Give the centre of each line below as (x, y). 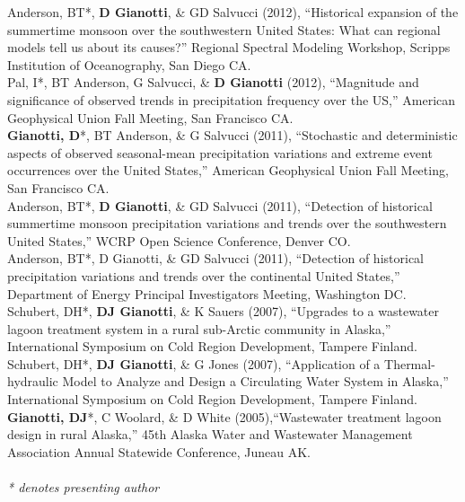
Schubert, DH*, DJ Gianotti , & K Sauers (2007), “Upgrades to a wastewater (224, 311)
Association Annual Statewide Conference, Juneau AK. (159, 451)
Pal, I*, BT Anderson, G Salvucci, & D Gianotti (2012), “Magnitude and (213, 82)
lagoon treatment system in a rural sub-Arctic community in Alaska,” (199, 328)
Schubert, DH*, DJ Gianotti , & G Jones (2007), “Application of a (194, 363)
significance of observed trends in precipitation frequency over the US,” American (232, 99)
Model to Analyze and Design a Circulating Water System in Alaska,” (255, 381)
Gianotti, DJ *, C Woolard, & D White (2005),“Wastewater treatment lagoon (224, 416)
